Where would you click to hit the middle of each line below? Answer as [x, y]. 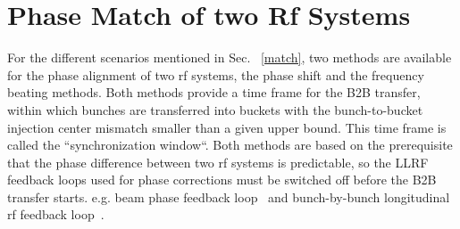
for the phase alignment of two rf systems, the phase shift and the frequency [216, 74]
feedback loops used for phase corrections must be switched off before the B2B [222, 180]
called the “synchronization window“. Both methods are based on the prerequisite [230, 145]
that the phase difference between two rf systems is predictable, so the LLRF [218, 162]
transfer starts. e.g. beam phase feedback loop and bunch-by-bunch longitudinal [229, 196]
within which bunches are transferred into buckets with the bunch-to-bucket [215, 109]
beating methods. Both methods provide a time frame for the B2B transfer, [214, 92]
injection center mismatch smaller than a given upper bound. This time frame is [227, 127]
